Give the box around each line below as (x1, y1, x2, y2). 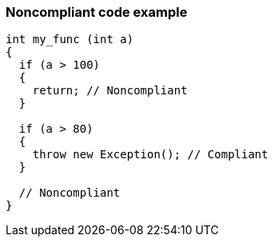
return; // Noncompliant (32, 84, 188, 98)
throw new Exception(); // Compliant (32, 148, 268, 161)
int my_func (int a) (6, 33, 134, 46)
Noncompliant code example (6, 4, 188, 20)
